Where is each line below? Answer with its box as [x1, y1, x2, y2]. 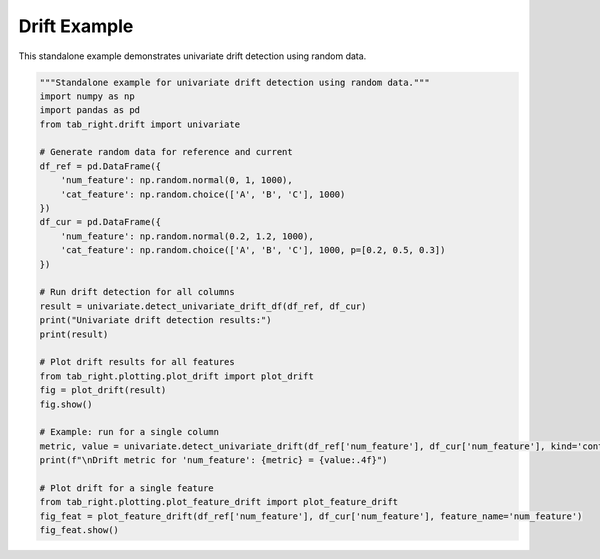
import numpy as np [39, 90, 135, 102]
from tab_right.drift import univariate [39, 118, 240, 130]
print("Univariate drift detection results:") [39, 315, 272, 326]
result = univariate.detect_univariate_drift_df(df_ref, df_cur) [39, 300, 367, 312]
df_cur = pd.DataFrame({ [39, 216, 162, 228]
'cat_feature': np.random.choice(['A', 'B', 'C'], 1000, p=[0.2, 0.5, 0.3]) [60, 245, 446, 256]
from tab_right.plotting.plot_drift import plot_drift [39, 370, 314, 382]
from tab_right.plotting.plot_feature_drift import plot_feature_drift [39, 496, 399, 508]
